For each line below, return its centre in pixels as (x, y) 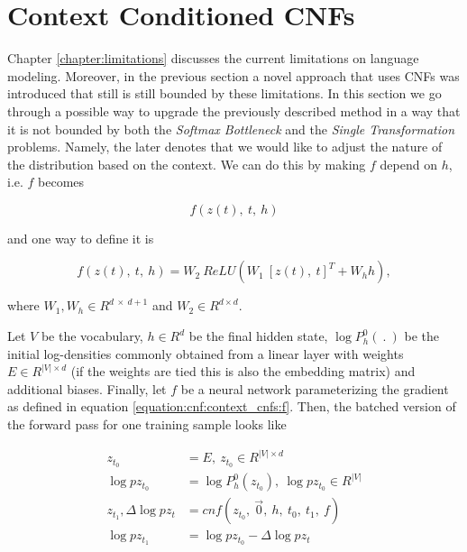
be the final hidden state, (258, 336)
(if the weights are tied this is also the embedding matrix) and (243, 371)
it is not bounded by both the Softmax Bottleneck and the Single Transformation (231, 129)
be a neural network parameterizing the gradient (315, 388)
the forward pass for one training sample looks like (147, 424)
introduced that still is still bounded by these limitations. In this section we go (224, 93)
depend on (408, 164)
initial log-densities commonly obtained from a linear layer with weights (206, 353)
